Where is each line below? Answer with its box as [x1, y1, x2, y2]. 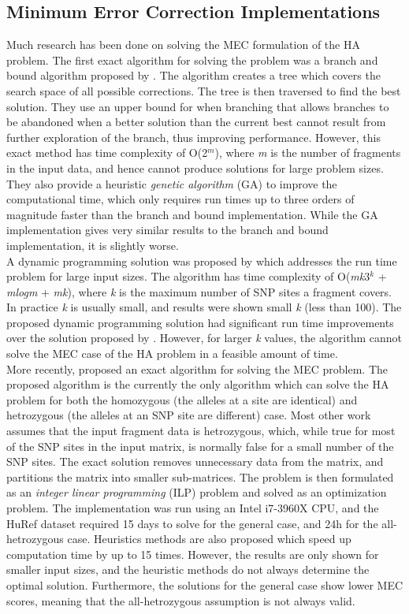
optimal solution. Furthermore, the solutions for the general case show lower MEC [6, 576, 403, 593]
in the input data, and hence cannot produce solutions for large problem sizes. [6, 159, 384, 176]
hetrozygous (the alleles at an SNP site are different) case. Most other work [6, 407, 371, 423]
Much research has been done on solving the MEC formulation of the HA [6, 36, 360, 53]
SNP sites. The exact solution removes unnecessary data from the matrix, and [6, 453, 384, 470]
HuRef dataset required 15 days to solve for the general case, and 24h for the [6, 515, 378, 531]
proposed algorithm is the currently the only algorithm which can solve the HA [6, 376, 389, 393]
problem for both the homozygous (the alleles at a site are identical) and [6, 391, 358, 407]
